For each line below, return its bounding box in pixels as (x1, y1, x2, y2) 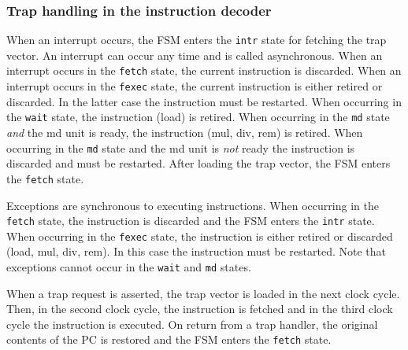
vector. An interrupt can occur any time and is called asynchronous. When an (6, 46, 383, 63)
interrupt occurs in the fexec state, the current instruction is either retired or (6, 78, 383, 94)
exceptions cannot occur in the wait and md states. (6, 259, 251, 275)
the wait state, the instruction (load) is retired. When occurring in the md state (6, 109, 390, 125)
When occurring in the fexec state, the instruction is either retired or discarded (6, 227, 393, 244)
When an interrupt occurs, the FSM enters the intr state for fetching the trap (6, 31, 387, 48)
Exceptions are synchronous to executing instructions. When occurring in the (6, 197, 379, 213)
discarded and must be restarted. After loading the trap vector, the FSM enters (6, 155, 391, 171)
